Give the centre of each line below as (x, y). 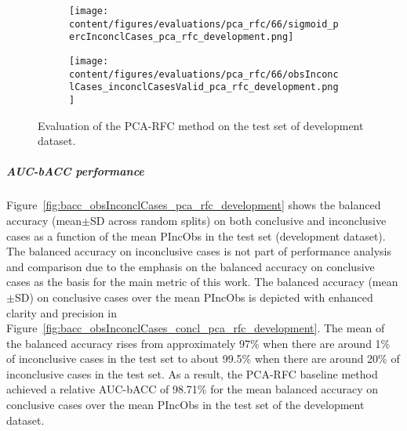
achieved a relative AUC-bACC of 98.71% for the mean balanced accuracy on (193, 389)
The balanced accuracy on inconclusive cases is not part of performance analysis (199, 251)
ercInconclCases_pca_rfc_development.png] (182, 37)
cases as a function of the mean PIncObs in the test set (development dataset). (196, 235)
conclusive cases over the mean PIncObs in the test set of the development (185, 405)
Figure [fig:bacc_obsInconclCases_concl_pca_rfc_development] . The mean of (196, 328)
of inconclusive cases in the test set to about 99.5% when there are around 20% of (203, 359)
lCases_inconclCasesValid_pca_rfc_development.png (204, 87)
